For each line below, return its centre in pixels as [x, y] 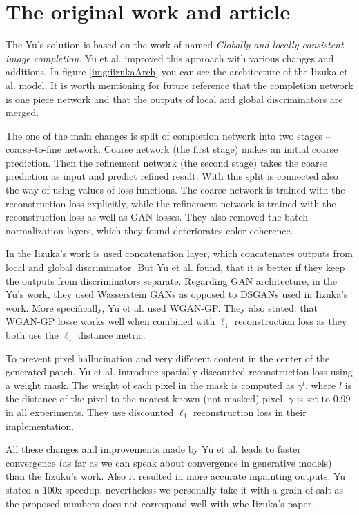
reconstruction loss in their [250, 412]
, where [320, 385]
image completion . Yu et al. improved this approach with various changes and [170, 58]
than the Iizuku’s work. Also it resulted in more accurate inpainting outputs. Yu [176, 476]
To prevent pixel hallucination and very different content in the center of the [168, 358]
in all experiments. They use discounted [90, 412]
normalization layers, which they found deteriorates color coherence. [149, 230]
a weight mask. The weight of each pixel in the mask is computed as [150, 385]
